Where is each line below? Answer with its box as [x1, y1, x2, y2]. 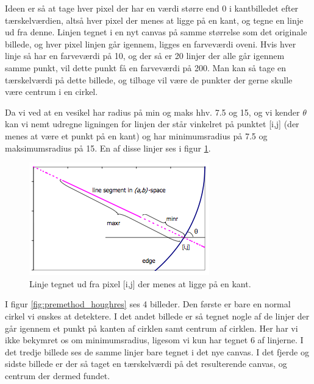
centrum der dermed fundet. [5, 369, 110, 382]
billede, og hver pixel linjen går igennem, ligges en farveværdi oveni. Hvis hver [5, 37, 296, 50]
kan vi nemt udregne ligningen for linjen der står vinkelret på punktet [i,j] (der [5, 117, 299, 130]
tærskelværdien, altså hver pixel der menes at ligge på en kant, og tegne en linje [5, 13, 304, 26]
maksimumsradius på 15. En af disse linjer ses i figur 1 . [5, 141, 211, 154]
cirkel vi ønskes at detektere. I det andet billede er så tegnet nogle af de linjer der [5, 309, 310, 322]
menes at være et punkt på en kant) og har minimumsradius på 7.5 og [5, 129, 268, 142]
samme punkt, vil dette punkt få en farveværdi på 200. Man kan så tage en [5, 61, 287, 74]
